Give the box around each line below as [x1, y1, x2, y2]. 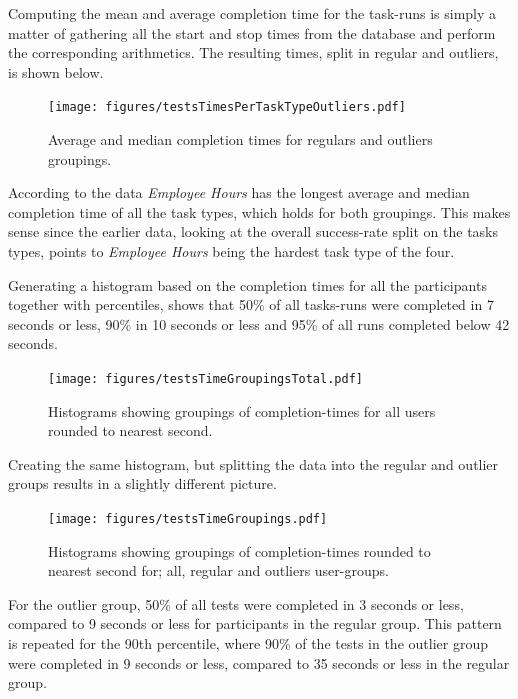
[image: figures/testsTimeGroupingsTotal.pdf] [48, 371, 363, 386]
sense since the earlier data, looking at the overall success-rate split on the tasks [8, 221, 498, 242]
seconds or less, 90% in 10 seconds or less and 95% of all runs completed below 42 [8, 313, 510, 334]
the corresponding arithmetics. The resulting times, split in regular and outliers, [8, 42, 499, 63]
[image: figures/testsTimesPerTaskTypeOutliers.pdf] [48, 100, 406, 115]
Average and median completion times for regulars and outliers [48, 129, 433, 150]
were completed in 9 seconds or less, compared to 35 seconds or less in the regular [8, 652, 510, 673]
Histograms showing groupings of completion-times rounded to [48, 540, 431, 561]
